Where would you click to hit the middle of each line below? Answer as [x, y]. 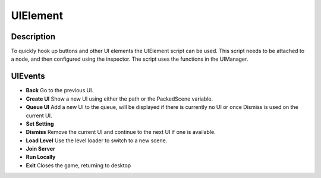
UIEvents [28, 76]
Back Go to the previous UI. [60, 90]
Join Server [41, 149]
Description [33, 37]
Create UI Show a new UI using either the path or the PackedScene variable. [119, 99]
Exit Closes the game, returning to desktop [78, 165]
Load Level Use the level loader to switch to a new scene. [97, 140]
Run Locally [41, 157]
